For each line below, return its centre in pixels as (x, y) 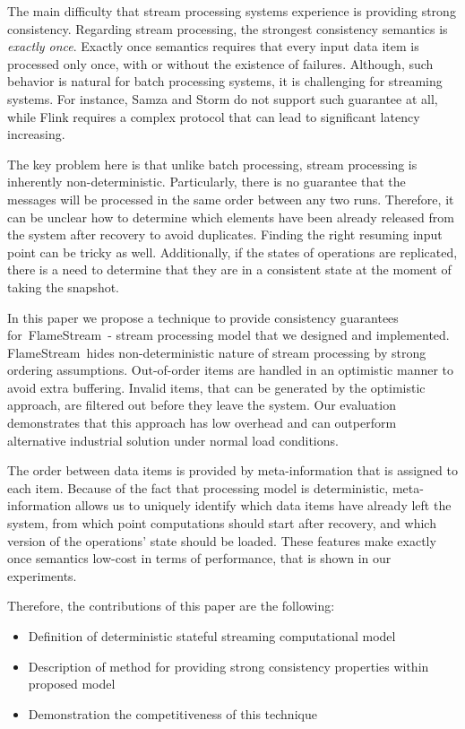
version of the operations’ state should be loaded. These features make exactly (222, 540)
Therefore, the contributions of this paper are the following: (171, 606)
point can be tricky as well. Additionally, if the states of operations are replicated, (232, 252)
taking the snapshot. (64, 286)
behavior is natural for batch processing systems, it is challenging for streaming (225, 81)
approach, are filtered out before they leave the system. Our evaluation (202, 405)
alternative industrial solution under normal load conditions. (173, 440)
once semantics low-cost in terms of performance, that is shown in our (199, 558)
